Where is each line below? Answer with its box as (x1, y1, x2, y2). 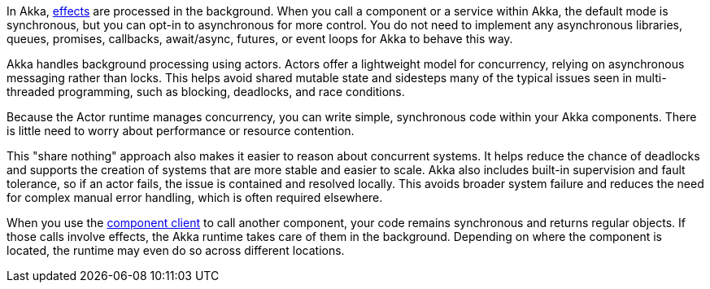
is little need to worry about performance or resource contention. (7, 124, 355, 138)
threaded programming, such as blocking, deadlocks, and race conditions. (7, 85, 405, 99)
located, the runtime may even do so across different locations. (7, 243, 345, 257)
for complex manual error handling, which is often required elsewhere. (7, 190, 383, 204)
